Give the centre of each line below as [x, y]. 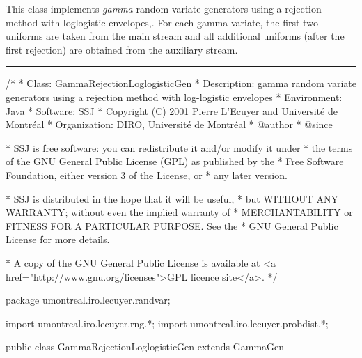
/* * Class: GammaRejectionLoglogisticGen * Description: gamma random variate [181, 83]
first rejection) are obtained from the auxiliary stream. [122, 49]
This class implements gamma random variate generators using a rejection [164, 8]
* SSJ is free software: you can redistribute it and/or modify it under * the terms [179, 147]
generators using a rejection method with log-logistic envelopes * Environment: [174, 96]
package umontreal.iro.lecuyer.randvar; [88, 300]
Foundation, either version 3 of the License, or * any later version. [147, 174]
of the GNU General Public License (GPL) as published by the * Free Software [175, 161]
